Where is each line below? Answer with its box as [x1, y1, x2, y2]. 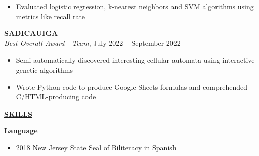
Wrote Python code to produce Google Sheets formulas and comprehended [16, 81, 247, 92]
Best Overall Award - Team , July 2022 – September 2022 [4, 37, 181, 48]
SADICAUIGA [4, 28, 58, 38]
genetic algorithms [16, 64, 73, 75]
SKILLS [4, 108, 32, 119]
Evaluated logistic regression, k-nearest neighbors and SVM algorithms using [16, 1, 254, 11]
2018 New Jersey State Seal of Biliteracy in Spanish [16, 142, 177, 152]
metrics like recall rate [16, 11, 85, 21]
